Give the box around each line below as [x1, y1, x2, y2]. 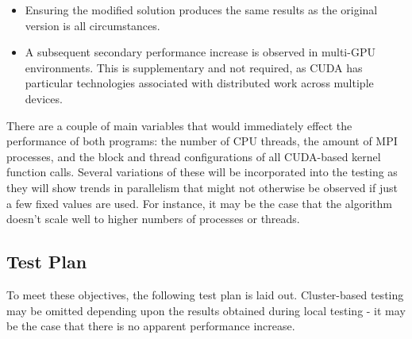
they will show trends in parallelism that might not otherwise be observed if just [6, 179, 398, 195]
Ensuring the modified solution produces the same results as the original [25, 2, 378, 17]
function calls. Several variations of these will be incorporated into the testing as [6, 164, 398, 180]
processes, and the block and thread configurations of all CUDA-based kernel [6, 148, 381, 164]
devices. [25, 90, 63, 106]
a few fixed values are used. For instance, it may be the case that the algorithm [6, 195, 392, 211]
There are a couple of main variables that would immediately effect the [6, 117, 352, 133]
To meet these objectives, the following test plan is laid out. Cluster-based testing [6, 286, 404, 302]
